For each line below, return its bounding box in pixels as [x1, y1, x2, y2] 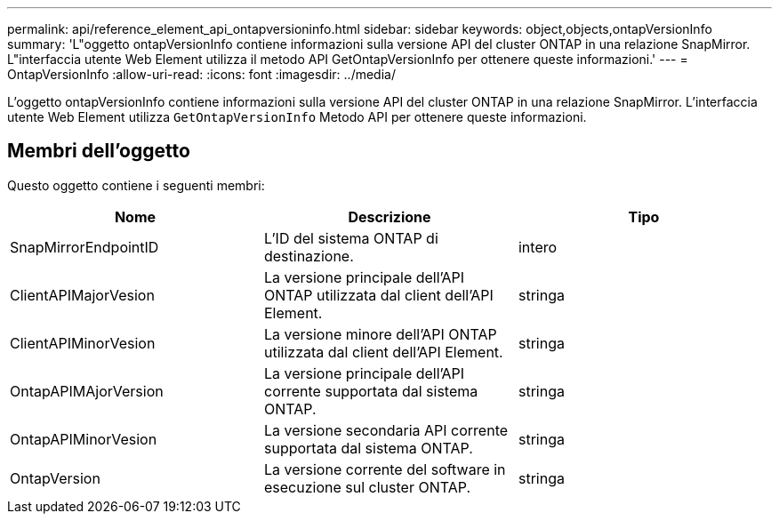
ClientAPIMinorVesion [10, 333, 156, 352]
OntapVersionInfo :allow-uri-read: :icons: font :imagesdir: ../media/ [7, 67, 396, 82]
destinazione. [263, 246, 354, 265]
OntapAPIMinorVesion [10, 429, 157, 448]
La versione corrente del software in [263, 460, 506, 478]
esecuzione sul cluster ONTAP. [263, 477, 470, 496]
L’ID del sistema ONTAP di [263, 228, 438, 247]
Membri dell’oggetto [7, 140, 190, 163]
